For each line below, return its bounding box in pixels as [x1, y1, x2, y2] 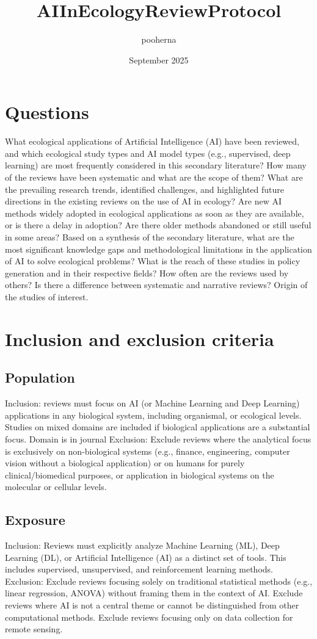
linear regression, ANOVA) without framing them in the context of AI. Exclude [5, 587, 303, 599]
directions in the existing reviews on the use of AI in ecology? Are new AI [5, 195, 282, 208]
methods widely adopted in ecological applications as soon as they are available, [5, 206, 304, 219]
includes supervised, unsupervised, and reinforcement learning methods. [5, 563, 273, 576]
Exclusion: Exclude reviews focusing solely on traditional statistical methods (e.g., [5, 574, 313, 587]
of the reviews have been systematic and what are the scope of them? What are [5, 171, 303, 184]
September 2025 [129, 53, 189, 66]
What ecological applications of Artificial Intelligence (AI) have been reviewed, [5, 135, 299, 148]
